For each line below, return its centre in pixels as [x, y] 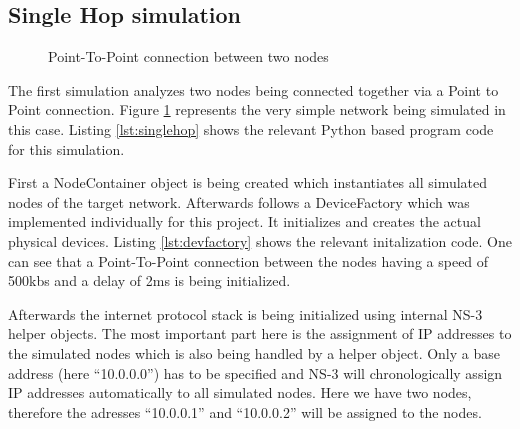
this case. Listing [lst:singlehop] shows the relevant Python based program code [251, 128]
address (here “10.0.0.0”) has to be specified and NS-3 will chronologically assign [255, 372]
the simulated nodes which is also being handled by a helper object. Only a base [254, 352]
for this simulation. [66, 148]
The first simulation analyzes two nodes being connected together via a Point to [253, 89]
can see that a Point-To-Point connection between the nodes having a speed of [248, 260]
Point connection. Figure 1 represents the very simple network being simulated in [257, 109]
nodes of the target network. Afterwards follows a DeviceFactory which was [239, 201]
